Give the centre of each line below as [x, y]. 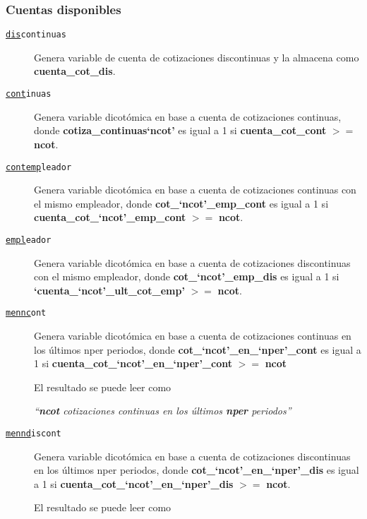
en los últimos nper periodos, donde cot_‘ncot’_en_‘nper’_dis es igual [197, 470]
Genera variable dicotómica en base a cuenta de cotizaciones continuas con [195, 190]
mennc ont [26, 313]
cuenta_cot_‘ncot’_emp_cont [110, 217]
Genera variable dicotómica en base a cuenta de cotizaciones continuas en [193, 336]
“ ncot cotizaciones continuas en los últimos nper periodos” [163, 411]
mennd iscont [34, 434]
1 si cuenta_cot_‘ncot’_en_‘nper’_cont [133, 363]
